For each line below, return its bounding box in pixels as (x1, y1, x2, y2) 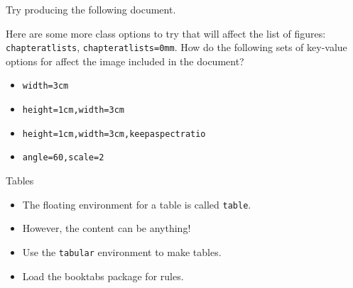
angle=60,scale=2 (22, 153, 104, 163)
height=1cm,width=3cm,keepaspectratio (22, 128, 206, 139)
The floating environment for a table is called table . (22, 196, 251, 211)
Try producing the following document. (6, 2, 176, 16)
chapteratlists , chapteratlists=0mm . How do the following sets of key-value (6, 40, 347, 55)
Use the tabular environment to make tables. (22, 244, 222, 259)
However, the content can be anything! (22, 221, 191, 236)
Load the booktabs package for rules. (22, 268, 184, 283)
